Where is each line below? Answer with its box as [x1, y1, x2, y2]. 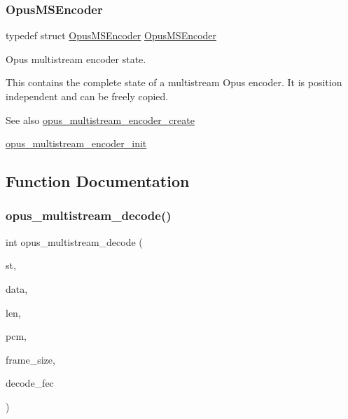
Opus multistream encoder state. [6, 51, 146, 66]
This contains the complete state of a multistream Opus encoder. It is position [6, 75, 342, 90]
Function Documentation [6, 170, 190, 192]
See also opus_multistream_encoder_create [6, 112, 195, 127]
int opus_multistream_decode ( [6, 234, 143, 249]
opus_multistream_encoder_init [6, 136, 147, 151]
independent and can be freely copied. [6, 89, 169, 103]
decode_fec [6, 376, 54, 390]
